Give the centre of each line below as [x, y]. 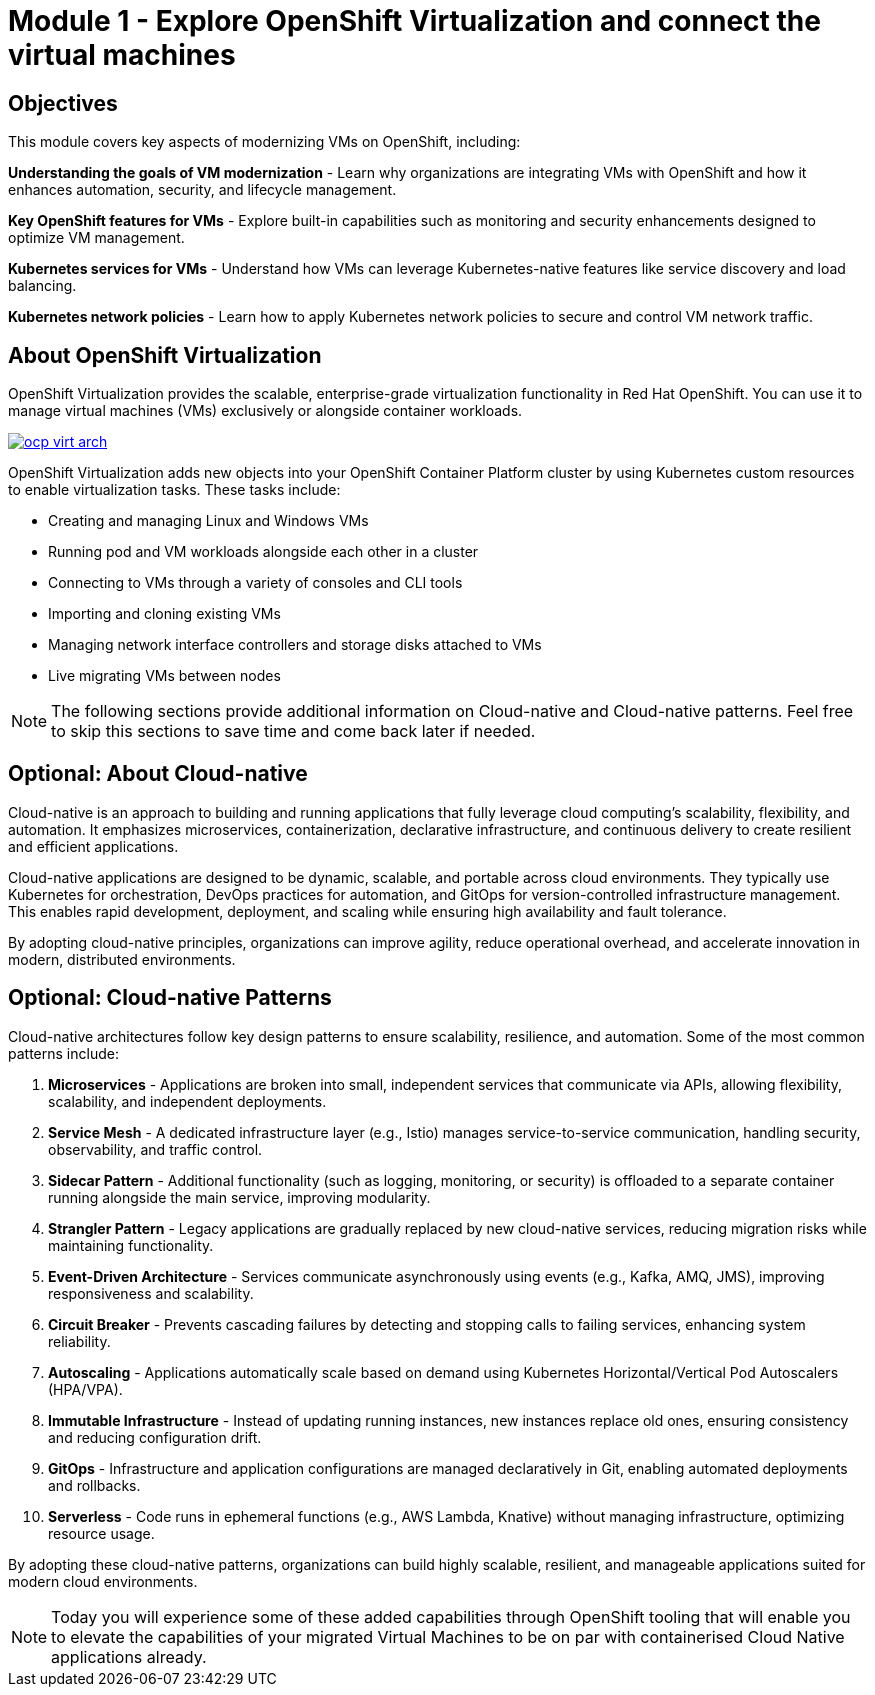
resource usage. [101, 1533]
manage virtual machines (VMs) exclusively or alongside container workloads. [265, 411]
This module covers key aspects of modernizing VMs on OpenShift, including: [264, 142]
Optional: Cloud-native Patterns [170, 998]
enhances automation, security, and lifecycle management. [202, 190]
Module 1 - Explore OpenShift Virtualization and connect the [414, 21]
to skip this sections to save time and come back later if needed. [293, 731]
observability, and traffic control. [155, 1149]
